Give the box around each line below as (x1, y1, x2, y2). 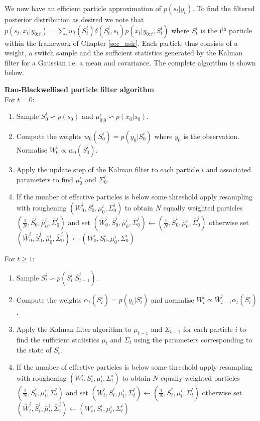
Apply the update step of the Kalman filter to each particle (16, 164, 199, 174)
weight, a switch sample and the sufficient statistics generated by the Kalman (5, 47, 243, 58)
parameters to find (16, 174, 73, 184)
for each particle (183, 323, 233, 334)
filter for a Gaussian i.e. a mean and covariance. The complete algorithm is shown (5, 57, 256, 67)
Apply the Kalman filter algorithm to (16, 323, 132, 334)
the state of (16, 344, 52, 355)
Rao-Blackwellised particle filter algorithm (5, 84, 154, 94)
